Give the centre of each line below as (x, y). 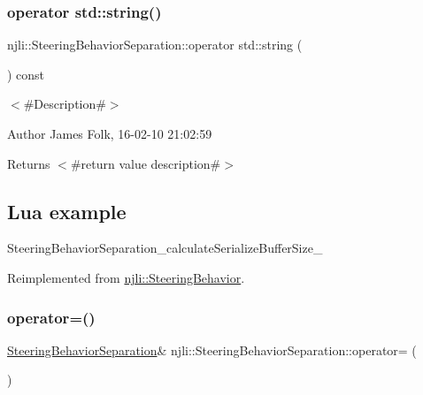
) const (26, 74)
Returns (29, 163)
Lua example (67, 211)
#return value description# (146, 163)
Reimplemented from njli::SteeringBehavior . (126, 277)
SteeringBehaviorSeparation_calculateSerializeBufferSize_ (165, 248)
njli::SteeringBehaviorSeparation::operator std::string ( (155, 45)
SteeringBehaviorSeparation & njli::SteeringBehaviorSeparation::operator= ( (212, 349)
